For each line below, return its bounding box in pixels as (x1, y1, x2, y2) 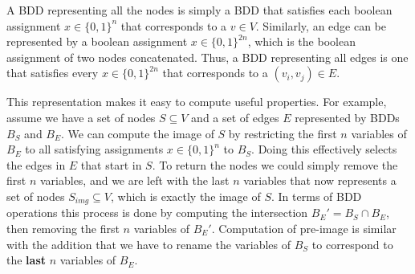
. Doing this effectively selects (251, 141, 397, 157)
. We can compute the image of (61, 125, 214, 141)
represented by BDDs (295, 108, 400, 125)
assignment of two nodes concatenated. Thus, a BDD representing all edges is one (6, 48, 409, 65)
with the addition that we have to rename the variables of (6, 235, 291, 252)
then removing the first (6, 219, 120, 236)
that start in (80, 156, 142, 173)
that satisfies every (6, 64, 99, 81)
